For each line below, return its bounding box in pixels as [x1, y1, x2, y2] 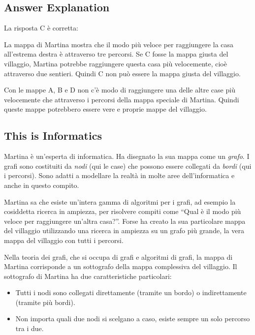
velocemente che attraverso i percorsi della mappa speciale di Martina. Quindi [4, 94, 239, 104]
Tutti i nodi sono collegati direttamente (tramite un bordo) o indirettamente [15, 287, 247, 298]
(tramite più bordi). [15, 297, 75, 307]
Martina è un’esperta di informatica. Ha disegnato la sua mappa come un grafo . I [4, 151, 250, 161]
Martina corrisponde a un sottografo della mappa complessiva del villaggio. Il [4, 261, 237, 272]
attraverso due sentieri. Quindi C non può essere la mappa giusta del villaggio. [4, 68, 241, 78]
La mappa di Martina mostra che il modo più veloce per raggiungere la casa [4, 39, 234, 49]
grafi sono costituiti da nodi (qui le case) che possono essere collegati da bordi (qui [4, 160, 252, 171]
